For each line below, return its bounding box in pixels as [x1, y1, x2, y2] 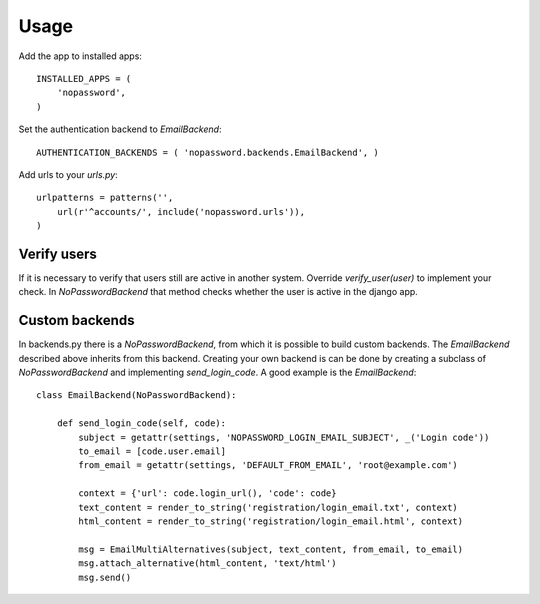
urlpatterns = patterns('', [36, 192, 174, 204]
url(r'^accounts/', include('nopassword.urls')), [56, 206, 305, 217]
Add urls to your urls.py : [18, 168, 119, 180]
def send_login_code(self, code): [56, 418, 227, 429]
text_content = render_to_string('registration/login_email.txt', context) [78, 501, 459, 513]
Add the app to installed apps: [18, 50, 142, 62]
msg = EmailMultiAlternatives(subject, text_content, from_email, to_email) [78, 543, 464, 555]
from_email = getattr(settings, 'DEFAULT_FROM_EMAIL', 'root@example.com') [78, 460, 459, 471]
